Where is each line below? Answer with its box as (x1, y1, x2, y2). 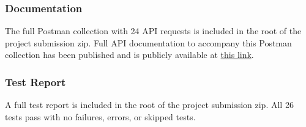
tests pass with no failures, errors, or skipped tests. (5, 110, 196, 123)
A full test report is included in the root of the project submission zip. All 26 (5, 98, 294, 111)
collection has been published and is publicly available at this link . (5, 48, 254, 61)
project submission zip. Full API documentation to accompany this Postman (5, 36, 292, 49)
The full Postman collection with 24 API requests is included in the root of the (5, 24, 302, 37)
